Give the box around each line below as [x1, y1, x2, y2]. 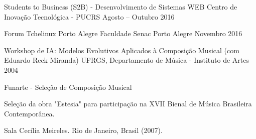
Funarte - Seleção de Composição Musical [4, 81, 132, 92]
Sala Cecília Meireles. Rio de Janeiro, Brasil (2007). [4, 125, 163, 135]
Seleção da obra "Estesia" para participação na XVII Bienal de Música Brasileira [4, 98, 252, 109]
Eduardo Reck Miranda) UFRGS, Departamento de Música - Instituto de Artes [4, 55, 249, 65]
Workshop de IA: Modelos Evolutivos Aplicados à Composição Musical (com [4, 45, 239, 55]
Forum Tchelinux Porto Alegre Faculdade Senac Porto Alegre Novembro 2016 [4, 28, 242, 39]
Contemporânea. [4, 108, 55, 118]
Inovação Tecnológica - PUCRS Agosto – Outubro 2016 [4, 11, 175, 22]
